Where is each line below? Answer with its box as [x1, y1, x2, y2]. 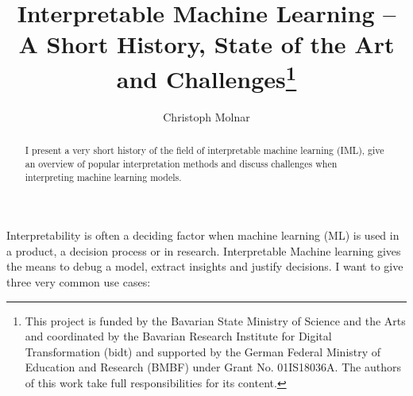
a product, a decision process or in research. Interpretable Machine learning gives [6, 242, 401, 259]
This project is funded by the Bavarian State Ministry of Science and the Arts [25, 312, 406, 329]
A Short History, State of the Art [18, 28, 395, 60]
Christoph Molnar [163, 108, 250, 125]
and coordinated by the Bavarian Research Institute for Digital [25, 328, 332, 344]
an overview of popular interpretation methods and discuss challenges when [25, 156, 338, 170]
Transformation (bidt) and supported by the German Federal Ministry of [25, 343, 381, 359]
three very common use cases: [6, 273, 151, 290]
